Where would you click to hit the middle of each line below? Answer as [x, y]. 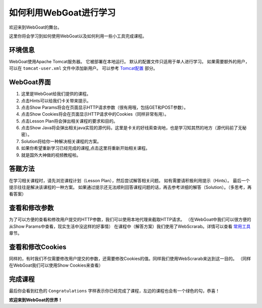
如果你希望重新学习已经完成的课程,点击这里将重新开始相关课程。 [86, 148]
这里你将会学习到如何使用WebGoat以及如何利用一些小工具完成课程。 [78, 36]
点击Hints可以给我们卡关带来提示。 [56, 101]
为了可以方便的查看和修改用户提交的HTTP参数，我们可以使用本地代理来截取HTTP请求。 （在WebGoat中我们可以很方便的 [130, 220]
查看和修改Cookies [38, 247]
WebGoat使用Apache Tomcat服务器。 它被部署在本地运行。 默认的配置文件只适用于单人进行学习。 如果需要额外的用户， [129, 61]
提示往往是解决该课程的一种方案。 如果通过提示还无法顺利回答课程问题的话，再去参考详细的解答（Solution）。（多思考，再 [130, 187]
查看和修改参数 [31, 208]
